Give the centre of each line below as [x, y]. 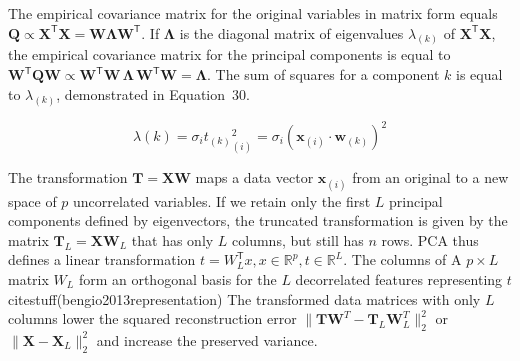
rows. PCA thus [430, 239]
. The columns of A [402, 259]
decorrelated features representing [399, 278]
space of [32, 200]
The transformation [68, 177]
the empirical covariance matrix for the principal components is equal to [229, 54]
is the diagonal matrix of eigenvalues [291, 32]
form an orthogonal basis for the [177, 278]
